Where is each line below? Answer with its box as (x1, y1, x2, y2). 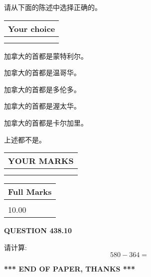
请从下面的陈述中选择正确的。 (4, 2, 102, 12)
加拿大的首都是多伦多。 (4, 84, 81, 94)
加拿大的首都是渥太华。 (4, 101, 81, 111)
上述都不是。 (4, 134, 46, 144)
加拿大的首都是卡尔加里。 (4, 117, 88, 128)
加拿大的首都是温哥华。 (4, 67, 81, 78)
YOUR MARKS (8, 155, 74, 167)
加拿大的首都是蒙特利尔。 (4, 50, 88, 61)
